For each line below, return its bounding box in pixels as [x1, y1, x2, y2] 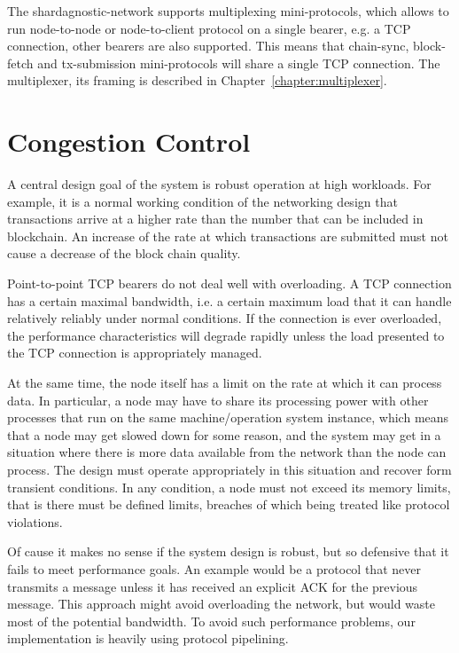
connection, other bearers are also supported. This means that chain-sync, [7, 36, 409, 55]
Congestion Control [7, 123, 251, 160]
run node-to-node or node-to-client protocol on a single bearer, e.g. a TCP [7, 19, 411, 37]
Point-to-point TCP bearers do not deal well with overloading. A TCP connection [7, 274, 452, 293]
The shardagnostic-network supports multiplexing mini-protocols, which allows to [7, 2, 449, 20]
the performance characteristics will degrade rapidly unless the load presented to [7, 326, 445, 344]
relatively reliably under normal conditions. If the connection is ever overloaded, [7, 309, 442, 327]
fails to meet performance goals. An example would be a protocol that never [7, 559, 421, 578]
